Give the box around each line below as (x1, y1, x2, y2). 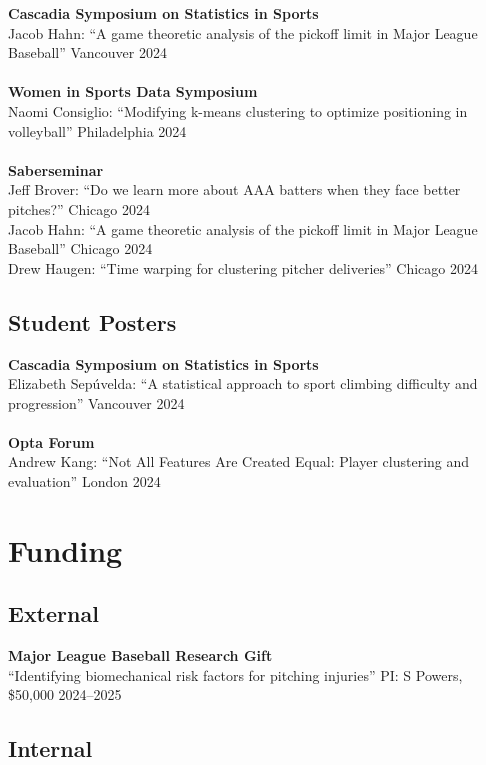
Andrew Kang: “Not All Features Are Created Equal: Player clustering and (8, 451, 470, 472)
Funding (8, 529, 123, 570)
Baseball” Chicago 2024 (8, 238, 153, 259)
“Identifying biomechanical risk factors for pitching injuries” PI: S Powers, (8, 664, 463, 685)
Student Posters (8, 306, 177, 337)
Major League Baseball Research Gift (8, 645, 273, 666)
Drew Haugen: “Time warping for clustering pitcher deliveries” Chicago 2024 (8, 257, 478, 278)
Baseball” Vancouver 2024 (8, 42, 167, 63)
